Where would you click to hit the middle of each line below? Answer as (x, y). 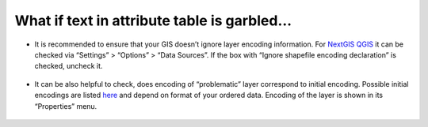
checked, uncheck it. (69, 66)
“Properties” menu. (66, 106)
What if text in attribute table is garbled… (153, 21)
